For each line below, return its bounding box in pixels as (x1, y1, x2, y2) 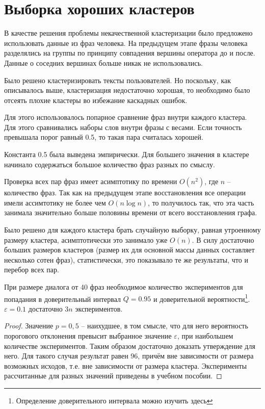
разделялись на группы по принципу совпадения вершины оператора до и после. (4, 47, 255, 58)
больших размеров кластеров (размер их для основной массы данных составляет (4, 244, 255, 255)
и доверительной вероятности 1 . (153, 292, 250, 304)
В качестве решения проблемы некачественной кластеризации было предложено (4, 28, 253, 38)
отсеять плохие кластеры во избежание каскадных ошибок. (4, 94, 188, 105)
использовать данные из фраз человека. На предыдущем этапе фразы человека (4, 37, 248, 48)
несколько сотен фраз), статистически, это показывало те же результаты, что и (4, 254, 248, 265)
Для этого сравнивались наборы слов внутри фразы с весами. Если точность (4, 121, 242, 132)
